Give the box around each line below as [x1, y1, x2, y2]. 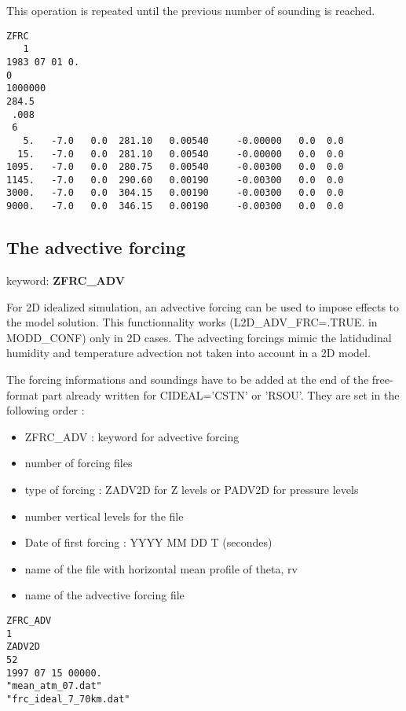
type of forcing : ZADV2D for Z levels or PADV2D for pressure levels [24, 481, 359, 497]
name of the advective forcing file [24, 587, 185, 603]
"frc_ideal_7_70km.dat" [6, 693, 130, 705]
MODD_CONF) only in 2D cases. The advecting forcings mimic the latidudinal [6, 329, 392, 345]
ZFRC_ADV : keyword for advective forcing [24, 428, 240, 444]
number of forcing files [24, 455, 133, 471]
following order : [6, 402, 85, 418]
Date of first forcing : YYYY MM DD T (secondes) [24, 534, 272, 551]
